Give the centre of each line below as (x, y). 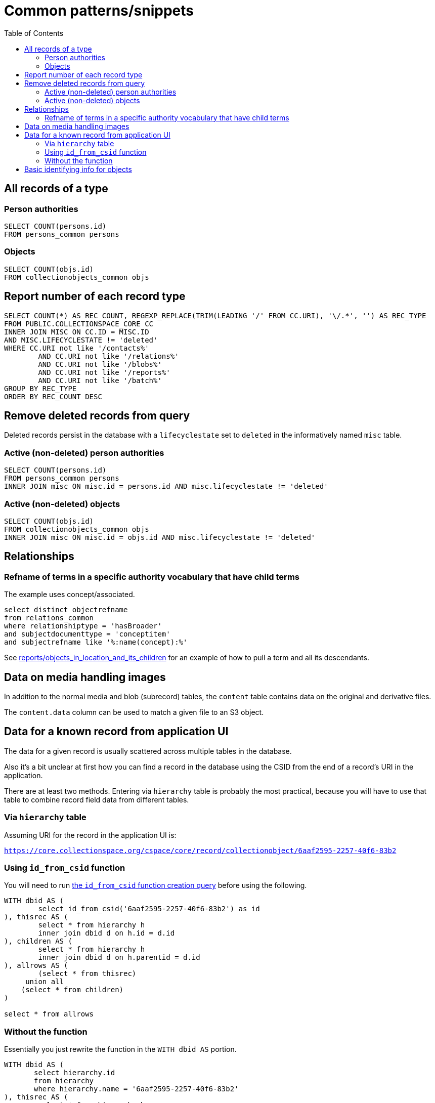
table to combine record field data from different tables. (97, 799)
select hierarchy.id (75, 1073)
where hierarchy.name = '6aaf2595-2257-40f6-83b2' (136, 1089)
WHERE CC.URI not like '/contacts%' (77, 348)
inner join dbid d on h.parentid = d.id (119, 958)
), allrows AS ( (36, 966)
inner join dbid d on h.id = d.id (106, 933)
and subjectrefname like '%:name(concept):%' (96, 642)
